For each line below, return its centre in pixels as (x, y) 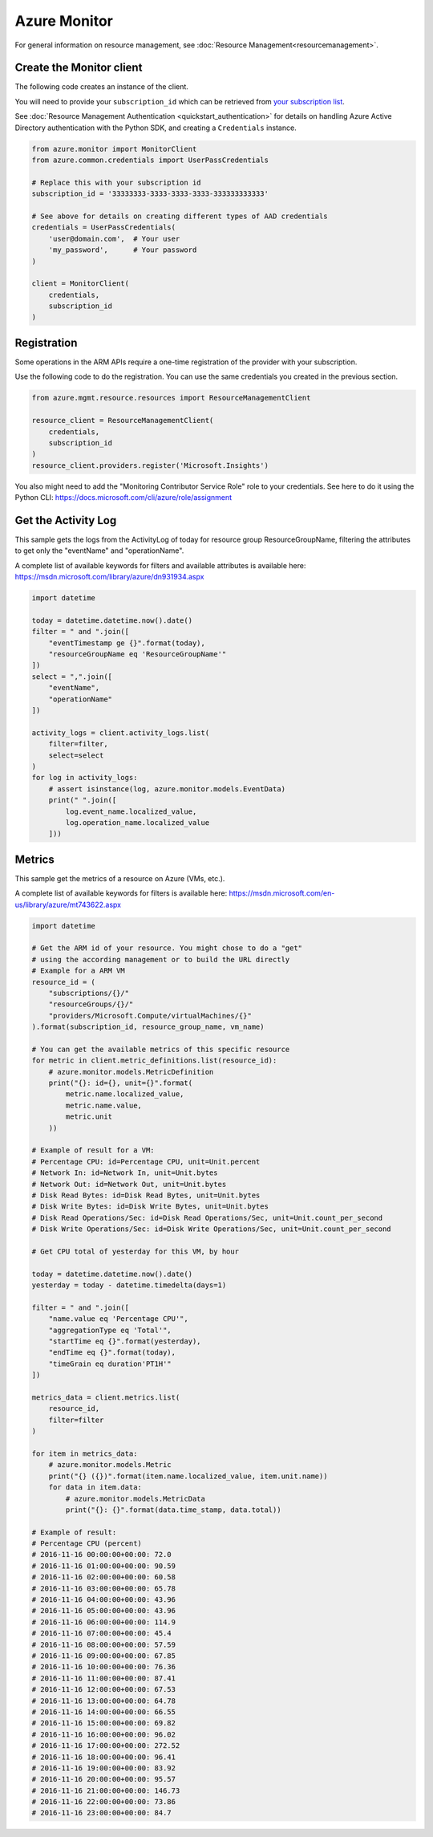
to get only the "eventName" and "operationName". (99, 551)
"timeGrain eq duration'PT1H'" (110, 1364)
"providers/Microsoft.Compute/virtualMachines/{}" (150, 1016)
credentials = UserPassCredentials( (104, 228)
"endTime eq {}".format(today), (112, 1353)
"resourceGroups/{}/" (91, 1004)
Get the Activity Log (66, 520)
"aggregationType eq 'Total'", (110, 1330)
